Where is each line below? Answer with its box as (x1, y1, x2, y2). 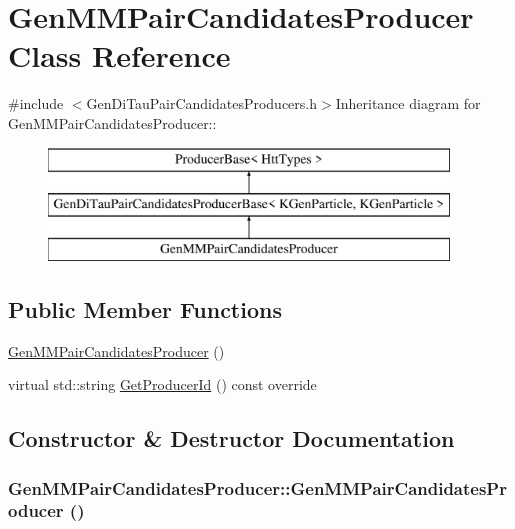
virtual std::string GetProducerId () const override (8, 374, 317, 395)
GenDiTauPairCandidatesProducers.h (86, 93, 318, 114)
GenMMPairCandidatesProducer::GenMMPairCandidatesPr (8, 475, 507, 500)
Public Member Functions (8, 293, 282, 324)
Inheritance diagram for (335, 93, 481, 114)
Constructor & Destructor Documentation (8, 423, 455, 454)
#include (8, 93, 64, 114)
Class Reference (8, 35, 231, 76)
